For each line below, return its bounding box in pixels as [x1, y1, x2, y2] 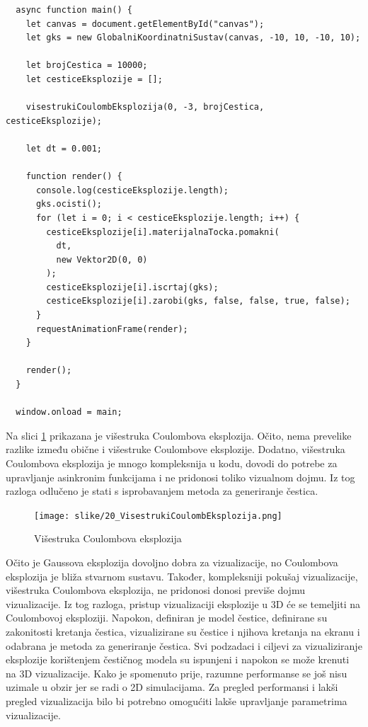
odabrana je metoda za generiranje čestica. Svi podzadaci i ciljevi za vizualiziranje [6, 638, 362, 653]
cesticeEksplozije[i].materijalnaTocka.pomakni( [46, 227, 280, 237]
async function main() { [16, 5, 132, 15]
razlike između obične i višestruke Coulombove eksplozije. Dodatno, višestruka [6, 442, 345, 457]
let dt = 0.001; [25, 143, 103, 154]
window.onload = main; [16, 407, 122, 418]
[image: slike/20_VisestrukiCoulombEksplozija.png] [34, 510, 282, 521]
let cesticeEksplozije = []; [25, 74, 163, 84]
